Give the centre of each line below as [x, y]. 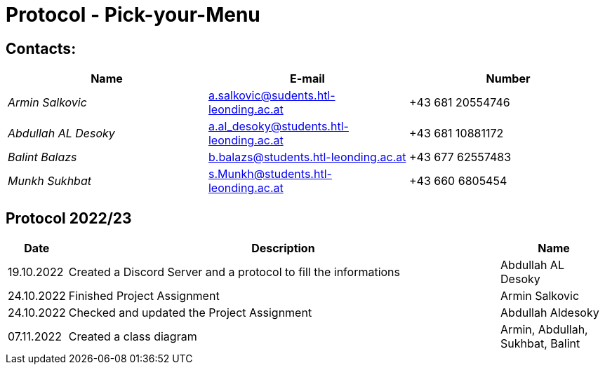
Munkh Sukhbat [49, 181]
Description [283, 248]
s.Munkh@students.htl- [270, 174]
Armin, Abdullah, [544, 330]
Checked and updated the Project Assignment [190, 313]
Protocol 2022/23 [69, 218]
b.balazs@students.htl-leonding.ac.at [307, 157]
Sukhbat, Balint [540, 344]
